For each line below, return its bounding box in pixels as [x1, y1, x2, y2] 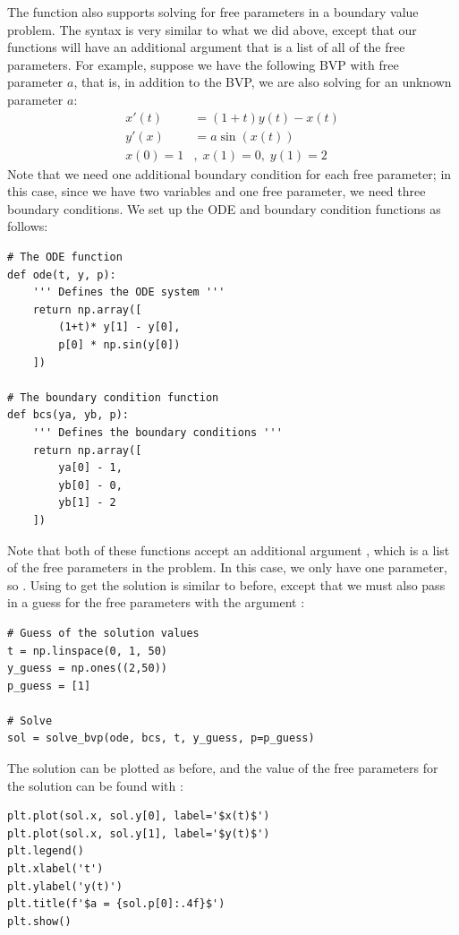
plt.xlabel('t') [7, 862, 104, 876]
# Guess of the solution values [7, 626, 200, 639]
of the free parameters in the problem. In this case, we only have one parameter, [7, 558, 447, 577]
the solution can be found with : [7, 776, 183, 794]
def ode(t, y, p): [7, 268, 116, 281]
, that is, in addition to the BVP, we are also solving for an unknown [73, 73, 452, 91]
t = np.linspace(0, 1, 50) [7, 644, 167, 657]
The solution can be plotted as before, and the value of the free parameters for [7, 759, 438, 777]
